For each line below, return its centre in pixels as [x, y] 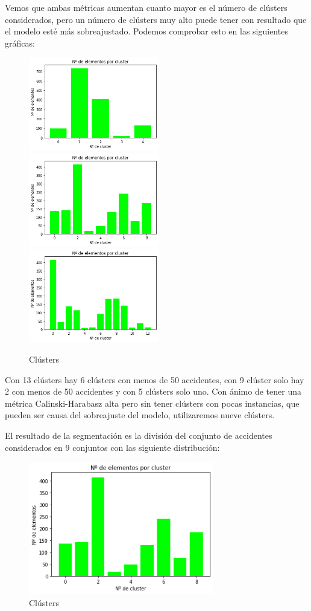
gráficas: [20, 43]
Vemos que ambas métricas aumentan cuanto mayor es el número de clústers [146, 7]
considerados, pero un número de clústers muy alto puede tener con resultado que [156, 19]
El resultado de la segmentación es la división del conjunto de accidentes [139, 435]
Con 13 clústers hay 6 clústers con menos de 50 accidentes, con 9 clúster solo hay [155, 379]
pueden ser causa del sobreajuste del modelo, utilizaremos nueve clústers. [140, 415]
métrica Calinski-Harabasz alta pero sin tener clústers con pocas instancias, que [152, 403]
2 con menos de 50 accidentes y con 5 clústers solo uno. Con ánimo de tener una [153, 391]
